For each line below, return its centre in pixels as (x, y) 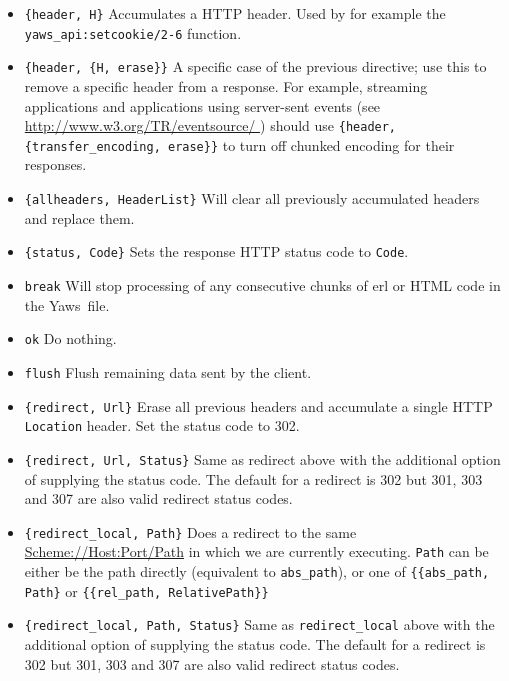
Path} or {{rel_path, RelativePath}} (146, 590)
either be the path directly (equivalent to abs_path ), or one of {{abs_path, (257, 571)
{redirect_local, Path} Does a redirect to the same (190, 531)
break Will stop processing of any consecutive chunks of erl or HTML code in (262, 284)
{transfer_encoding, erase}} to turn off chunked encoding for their (239, 144)
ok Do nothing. (70, 338)
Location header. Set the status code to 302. (162, 425)
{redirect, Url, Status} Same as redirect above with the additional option (262, 458)
